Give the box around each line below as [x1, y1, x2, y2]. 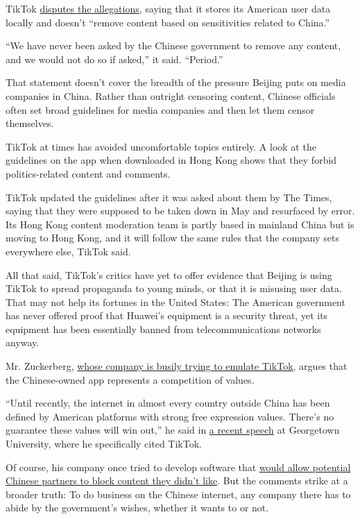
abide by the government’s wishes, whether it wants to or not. [6, 500, 269, 515]
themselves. [6, 116, 54, 130]
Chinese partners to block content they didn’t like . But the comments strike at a [6, 473, 348, 488]
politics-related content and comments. [6, 166, 171, 180]
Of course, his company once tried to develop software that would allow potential [6, 459, 351, 474]
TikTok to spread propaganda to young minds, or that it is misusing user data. [6, 281, 342, 296]
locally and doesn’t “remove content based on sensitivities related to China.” [6, 15, 330, 29]
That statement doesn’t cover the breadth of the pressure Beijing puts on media [6, 75, 346, 90]
